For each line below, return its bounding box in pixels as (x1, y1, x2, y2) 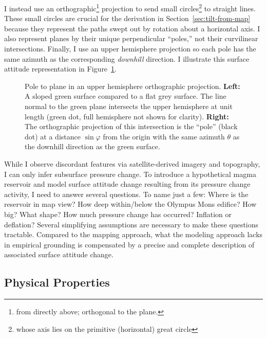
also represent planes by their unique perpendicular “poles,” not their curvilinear (4, 33, 258, 44)
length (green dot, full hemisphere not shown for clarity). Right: (25, 111, 229, 121)
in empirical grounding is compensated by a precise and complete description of (4, 239, 255, 250)
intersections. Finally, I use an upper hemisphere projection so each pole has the (4, 43, 256, 54)
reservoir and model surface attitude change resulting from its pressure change (4, 179, 251, 189)
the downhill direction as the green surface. (25, 141, 160, 152)
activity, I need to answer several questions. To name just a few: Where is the (4, 188, 249, 199)
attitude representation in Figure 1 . (4, 63, 117, 74)
